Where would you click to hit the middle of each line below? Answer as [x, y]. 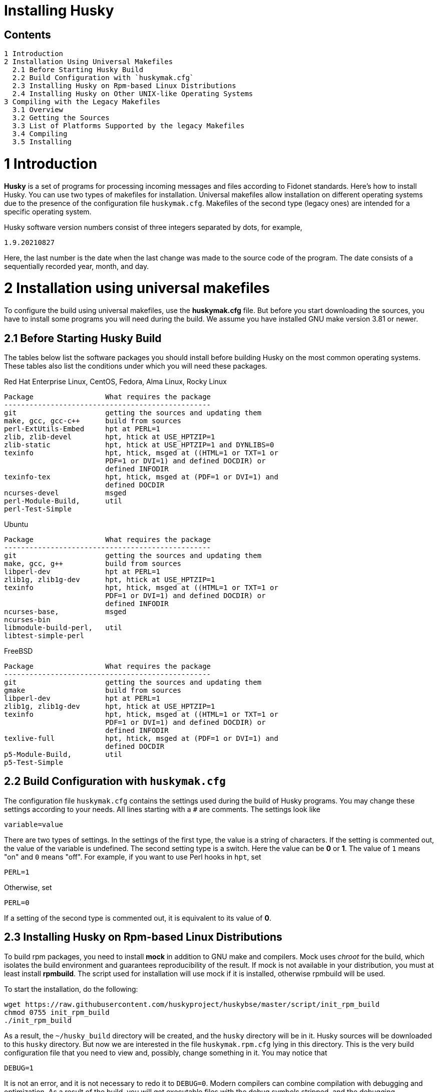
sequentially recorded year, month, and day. [77, 266]
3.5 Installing [42, 142]
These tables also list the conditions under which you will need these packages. [136, 366]
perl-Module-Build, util [63, 501]
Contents [28, 35]
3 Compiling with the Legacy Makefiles [82, 102]
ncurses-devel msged [65, 493]
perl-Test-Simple [38, 509]
